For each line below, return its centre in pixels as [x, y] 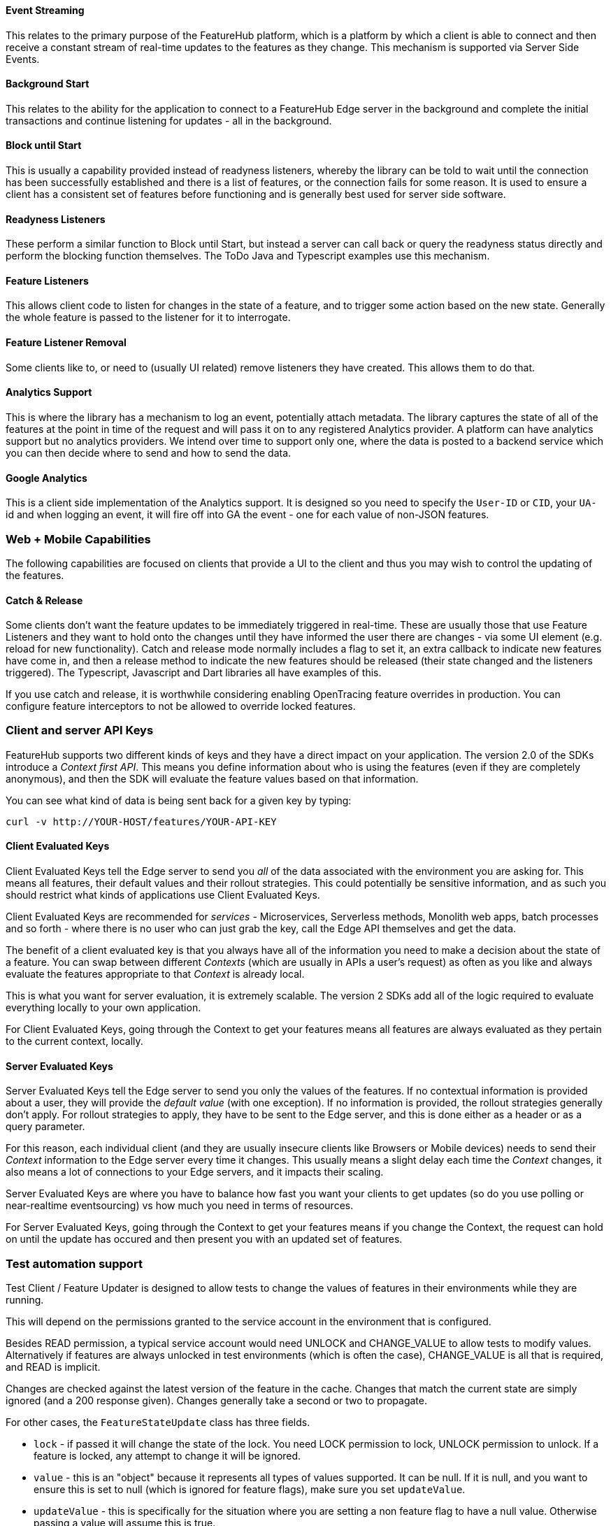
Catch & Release [44, 600]
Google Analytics [46, 478]
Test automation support [74, 1263]
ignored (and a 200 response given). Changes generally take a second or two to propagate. [216, 1401]
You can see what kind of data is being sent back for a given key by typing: [179, 800]
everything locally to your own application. [103, 1008]
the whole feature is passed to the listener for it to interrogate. [148, 318]
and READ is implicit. [53, 1367]
